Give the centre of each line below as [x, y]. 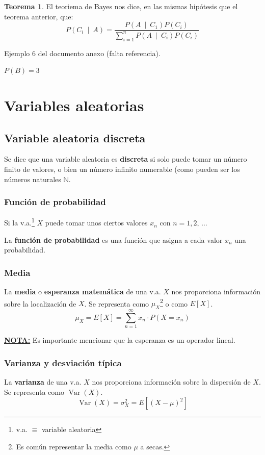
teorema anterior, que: [39, 16]
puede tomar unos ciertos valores [96, 223]
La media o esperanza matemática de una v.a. [83, 292]
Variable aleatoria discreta [75, 137]
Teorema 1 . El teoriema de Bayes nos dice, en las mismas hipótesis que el [121, 6]
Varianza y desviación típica [63, 362]
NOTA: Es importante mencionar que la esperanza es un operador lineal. [120, 340]
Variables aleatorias [74, 105]
